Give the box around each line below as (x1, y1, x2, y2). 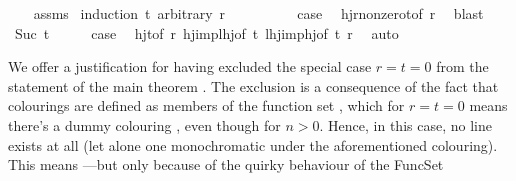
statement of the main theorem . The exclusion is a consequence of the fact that (8, 75, 499, 96)
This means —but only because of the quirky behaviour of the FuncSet (8, 154, 444, 175)
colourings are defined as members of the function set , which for (8, 95, 405, 116)
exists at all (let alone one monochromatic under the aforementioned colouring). (8, 134, 498, 155)
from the (436, 56, 489, 77)
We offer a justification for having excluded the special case (8, 56, 372, 77)
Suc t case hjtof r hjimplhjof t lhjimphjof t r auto (14, 22, 399, 43)
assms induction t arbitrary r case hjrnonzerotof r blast (33, 3, 484, 23)
